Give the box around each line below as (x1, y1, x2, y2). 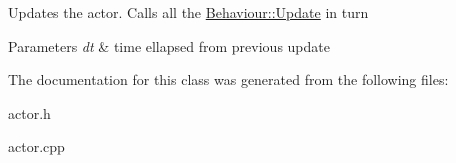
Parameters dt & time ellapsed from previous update (8, 35, 330, 56)
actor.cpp (8, 136, 65, 157)
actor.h (8, 102, 51, 123)
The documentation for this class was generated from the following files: (8, 69, 449, 90)
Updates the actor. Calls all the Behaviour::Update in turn (8, 2, 369, 22)
